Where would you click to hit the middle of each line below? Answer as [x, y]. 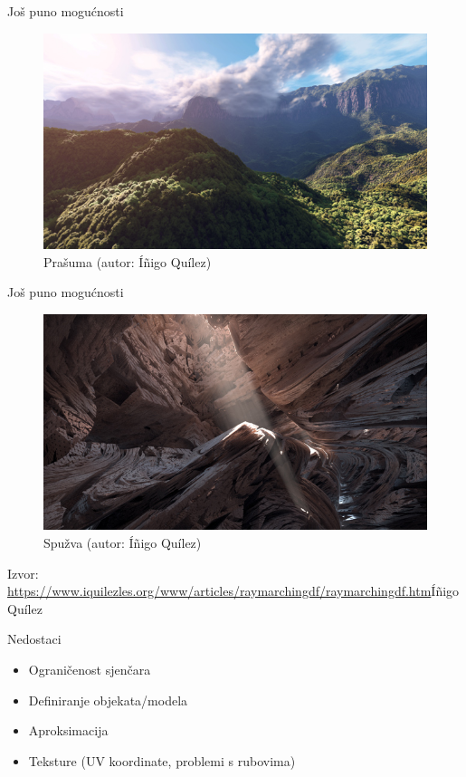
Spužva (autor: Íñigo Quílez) [123, 542]
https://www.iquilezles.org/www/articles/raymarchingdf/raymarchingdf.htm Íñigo [233, 591]
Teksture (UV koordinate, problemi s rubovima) [162, 760]
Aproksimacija [68, 730]
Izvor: [23, 573]
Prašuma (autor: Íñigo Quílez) [128, 261]
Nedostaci [34, 639]
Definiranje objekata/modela [108, 700]
